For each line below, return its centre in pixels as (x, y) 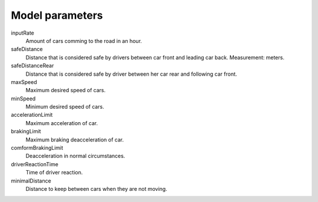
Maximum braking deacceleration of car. (74, 139)
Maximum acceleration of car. (62, 123)
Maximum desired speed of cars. (66, 90)
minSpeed (23, 98)
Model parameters (57, 15)
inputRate (23, 33)
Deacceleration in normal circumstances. (75, 156)
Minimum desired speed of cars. (65, 107)
